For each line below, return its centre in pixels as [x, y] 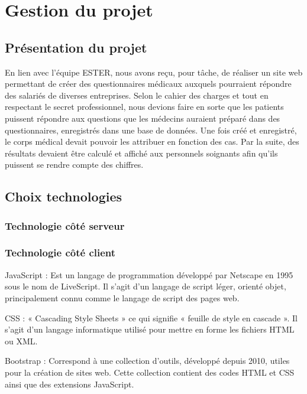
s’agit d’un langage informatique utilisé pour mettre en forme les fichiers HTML [150, 329]
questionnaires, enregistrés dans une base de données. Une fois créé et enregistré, [151, 130]
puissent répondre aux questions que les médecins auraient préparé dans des [143, 118]
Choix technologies [64, 196]
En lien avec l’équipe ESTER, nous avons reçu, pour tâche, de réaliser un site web [154, 72]
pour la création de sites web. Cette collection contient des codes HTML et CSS [150, 372]
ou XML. [21, 341]
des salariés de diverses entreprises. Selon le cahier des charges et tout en [137, 95]
